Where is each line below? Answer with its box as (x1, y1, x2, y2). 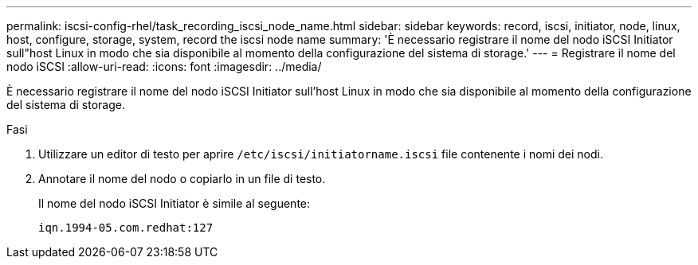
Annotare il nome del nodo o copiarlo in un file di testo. (38, 172, 326, 185)
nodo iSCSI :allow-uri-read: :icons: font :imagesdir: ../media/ (6, 60, 322, 73)
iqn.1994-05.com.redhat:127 (38, 221, 214, 234)
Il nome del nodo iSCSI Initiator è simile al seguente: (38, 197, 311, 210)
